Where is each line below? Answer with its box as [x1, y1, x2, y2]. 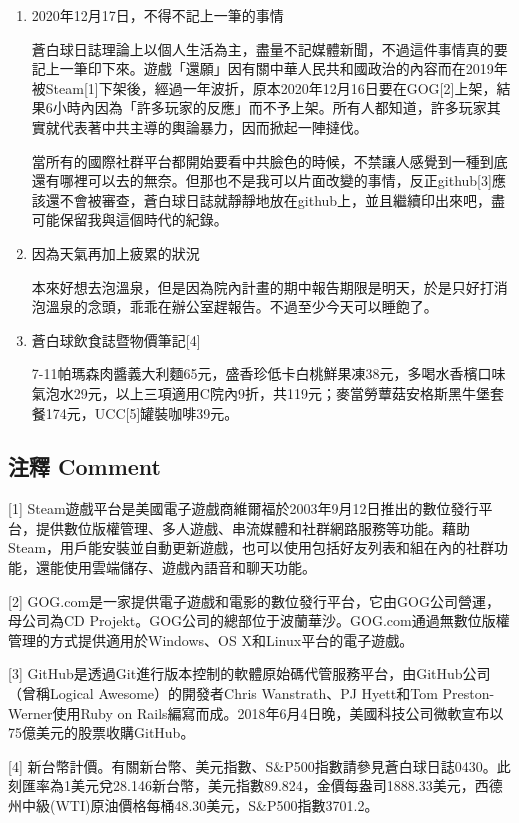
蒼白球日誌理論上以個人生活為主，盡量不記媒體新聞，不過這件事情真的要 [31, 38, 508, 59]
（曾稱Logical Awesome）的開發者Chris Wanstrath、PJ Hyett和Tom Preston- [8, 683, 495, 704]
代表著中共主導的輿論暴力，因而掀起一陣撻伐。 [59, 116, 368, 137]
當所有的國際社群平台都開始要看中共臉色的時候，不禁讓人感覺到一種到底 [31, 150, 508, 171]
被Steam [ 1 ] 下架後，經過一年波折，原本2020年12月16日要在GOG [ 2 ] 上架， [31, 77, 497, 98]
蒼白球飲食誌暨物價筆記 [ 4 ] [31, 329, 201, 350]
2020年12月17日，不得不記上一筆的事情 [31, 5, 284, 25]
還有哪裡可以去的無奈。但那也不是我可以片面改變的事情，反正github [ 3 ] [31, 170, 492, 191]
